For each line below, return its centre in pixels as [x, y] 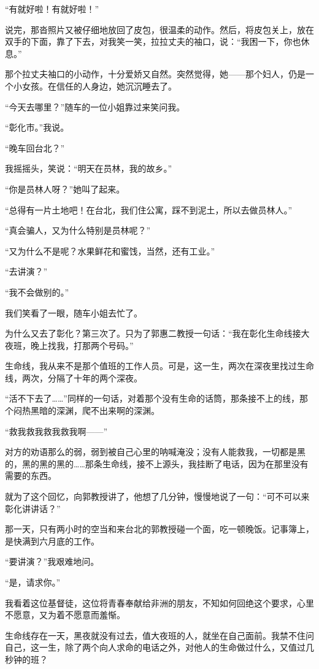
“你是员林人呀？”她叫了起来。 [65, 189]
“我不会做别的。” [37, 292]
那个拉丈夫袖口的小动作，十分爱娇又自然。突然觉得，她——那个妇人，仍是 [155, 74]
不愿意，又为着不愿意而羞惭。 [65, 615]
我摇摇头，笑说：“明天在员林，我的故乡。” [89, 168]
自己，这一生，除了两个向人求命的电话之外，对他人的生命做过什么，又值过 [155, 647]
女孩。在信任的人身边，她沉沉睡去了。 [99, 86]
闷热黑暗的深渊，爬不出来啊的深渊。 [86, 411]
